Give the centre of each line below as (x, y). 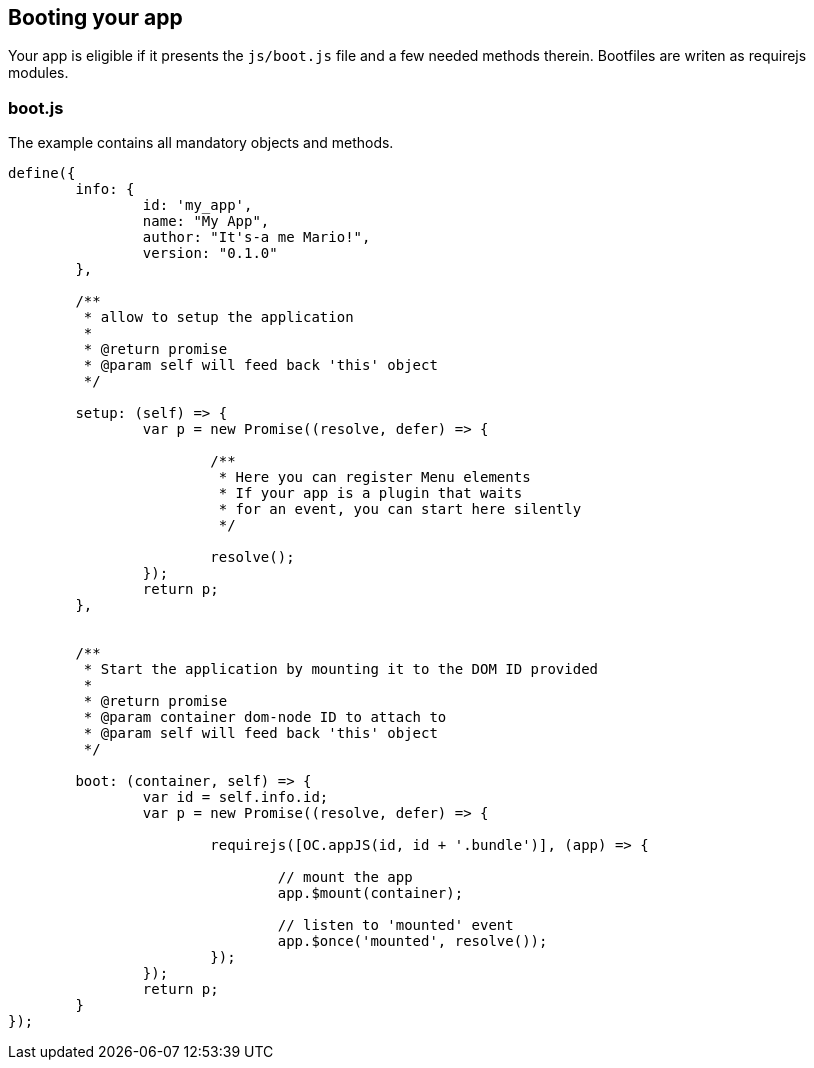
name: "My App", (206, 221)
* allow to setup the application (218, 317)
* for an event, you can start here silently (400, 509)
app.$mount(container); (370, 893)
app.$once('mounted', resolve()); (412, 941)
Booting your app (95, 17)
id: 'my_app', (197, 205)
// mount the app (345, 877)
